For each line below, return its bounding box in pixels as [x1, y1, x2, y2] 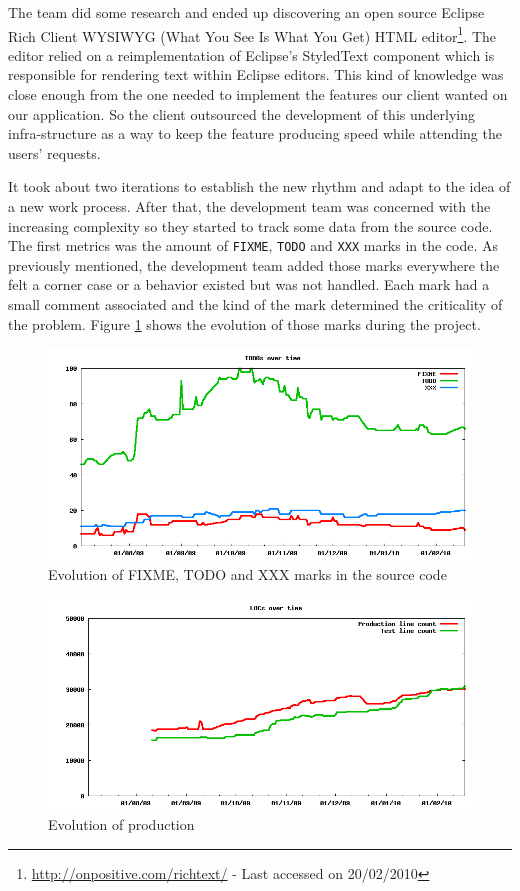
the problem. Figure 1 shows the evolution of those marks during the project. [8, 313, 481, 334]
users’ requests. [8, 142, 101, 163]
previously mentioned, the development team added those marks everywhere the [8, 254, 500, 275]
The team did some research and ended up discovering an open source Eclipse [8, 2, 485, 22]
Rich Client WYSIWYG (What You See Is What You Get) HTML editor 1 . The [8, 22, 496, 46]
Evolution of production [48, 814, 195, 834]
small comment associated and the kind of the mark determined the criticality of [8, 294, 503, 315]
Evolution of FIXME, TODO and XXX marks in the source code [48, 563, 447, 584]
